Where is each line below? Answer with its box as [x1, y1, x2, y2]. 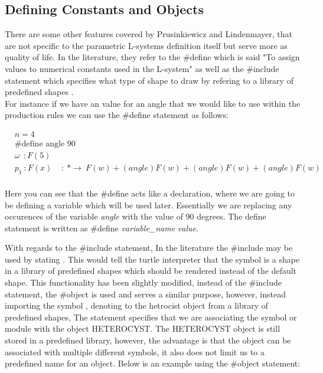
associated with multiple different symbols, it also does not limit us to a [5, 345, 265, 358]
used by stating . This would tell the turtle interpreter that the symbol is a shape [5, 253, 300, 265]
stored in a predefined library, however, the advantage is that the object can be [5, 334, 291, 346]
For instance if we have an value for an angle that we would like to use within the [5, 97, 301, 109]
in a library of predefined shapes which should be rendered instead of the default [5, 264, 297, 277]
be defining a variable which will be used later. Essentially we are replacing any [5, 198, 292, 211]
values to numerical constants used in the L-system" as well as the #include [5, 62, 279, 74]
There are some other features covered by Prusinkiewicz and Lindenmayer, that [5, 28, 292, 40]
